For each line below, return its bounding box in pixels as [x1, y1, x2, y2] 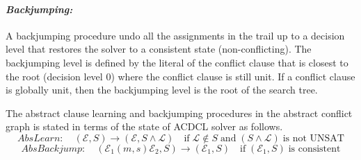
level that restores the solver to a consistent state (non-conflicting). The [6, 42, 312, 56]
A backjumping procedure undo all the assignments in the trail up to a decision [6, 28, 345, 42]
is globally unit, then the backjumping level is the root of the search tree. [6, 82, 318, 97]
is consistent [288, 143, 341, 154]
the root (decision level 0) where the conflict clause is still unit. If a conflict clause [6, 69, 355, 83]
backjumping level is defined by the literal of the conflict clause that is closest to [6, 55, 348, 69]
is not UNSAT [282, 133, 344, 143]
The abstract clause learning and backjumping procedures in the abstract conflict [6, 105, 353, 120]
